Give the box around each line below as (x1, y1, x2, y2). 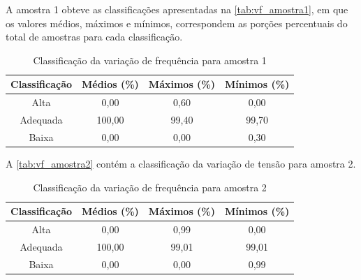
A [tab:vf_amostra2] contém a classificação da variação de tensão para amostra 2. (6, 156, 356, 170)
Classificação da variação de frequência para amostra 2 (33, 179, 267, 194)
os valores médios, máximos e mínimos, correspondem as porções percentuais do (6, 15, 348, 30)
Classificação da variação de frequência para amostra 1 (33, 52, 267, 67)
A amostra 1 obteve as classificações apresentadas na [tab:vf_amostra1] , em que (6, 2, 348, 16)
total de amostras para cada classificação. (6, 29, 183, 44)
